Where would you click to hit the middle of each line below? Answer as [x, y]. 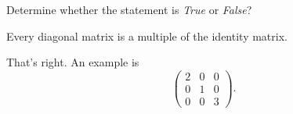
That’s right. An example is [73, 62]
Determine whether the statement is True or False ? [129, 9]
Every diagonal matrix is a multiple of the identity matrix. [147, 36]
